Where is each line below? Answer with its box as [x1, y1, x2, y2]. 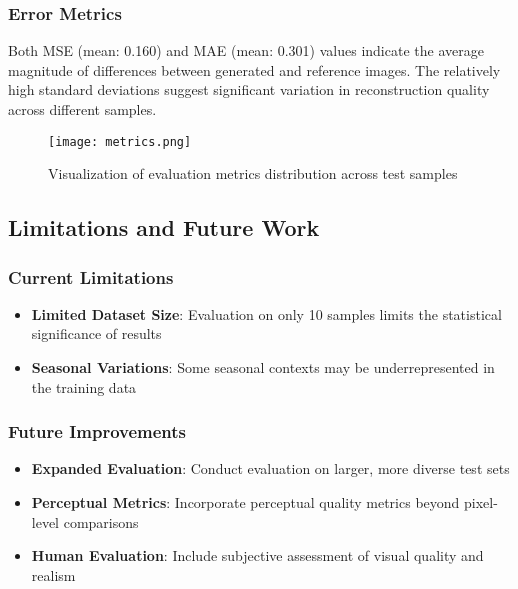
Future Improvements [8, 419, 187, 444]
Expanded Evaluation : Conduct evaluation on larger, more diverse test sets [31, 458, 510, 479]
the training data [31, 376, 137, 397]
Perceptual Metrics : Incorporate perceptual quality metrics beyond [31, 492, 460, 513]
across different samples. [8, 99, 157, 119]
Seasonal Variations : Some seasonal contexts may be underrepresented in [31, 357, 495, 378]
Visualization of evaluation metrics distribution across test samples [48, 163, 458, 184]
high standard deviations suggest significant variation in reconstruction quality [8, 79, 490, 100]
